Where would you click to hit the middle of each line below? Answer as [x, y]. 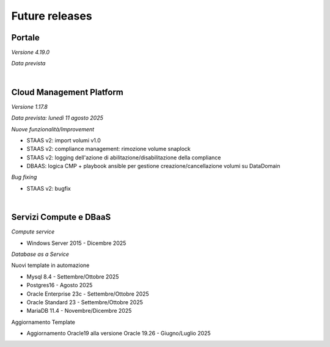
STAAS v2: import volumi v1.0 [64, 140]
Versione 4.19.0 [31, 53]
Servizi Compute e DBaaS [61, 217]
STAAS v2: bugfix [49, 188]
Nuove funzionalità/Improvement [53, 129]
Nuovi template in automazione [50, 265]
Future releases [52, 16]
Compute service [33, 232]
